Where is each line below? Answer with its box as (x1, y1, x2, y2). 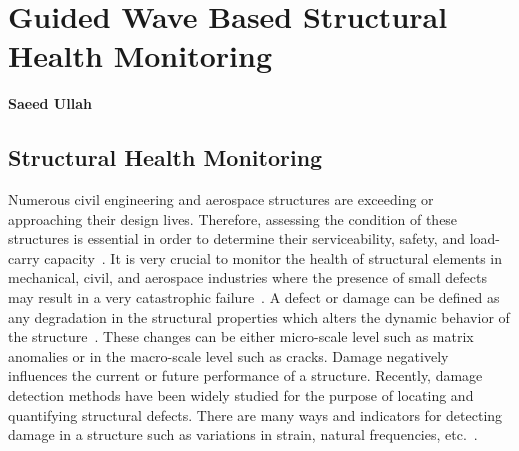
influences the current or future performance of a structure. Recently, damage (8, 365, 483, 386)
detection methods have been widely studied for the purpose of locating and (8, 385, 474, 406)
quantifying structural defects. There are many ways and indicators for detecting (8, 404, 503, 425)
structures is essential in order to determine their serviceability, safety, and (8, 228, 465, 249)
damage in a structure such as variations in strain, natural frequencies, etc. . (8, 424, 478, 445)
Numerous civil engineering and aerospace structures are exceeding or (8, 189, 434, 210)
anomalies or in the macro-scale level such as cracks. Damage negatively (8, 345, 449, 366)
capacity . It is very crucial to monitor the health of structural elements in (44, 247, 503, 268)
